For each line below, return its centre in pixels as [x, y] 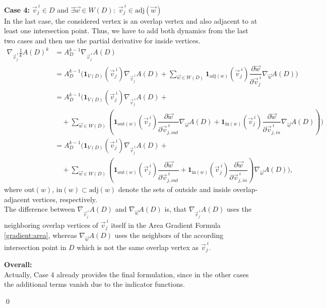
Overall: [18, 264]
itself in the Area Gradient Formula [166, 225]
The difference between [40, 209]
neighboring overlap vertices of [51, 225]
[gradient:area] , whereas [41, 235]
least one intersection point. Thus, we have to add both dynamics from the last [126, 30]
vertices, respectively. [64, 199]
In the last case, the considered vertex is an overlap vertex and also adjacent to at [131, 20]
